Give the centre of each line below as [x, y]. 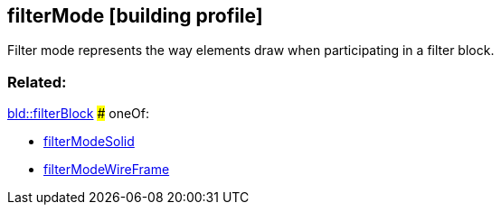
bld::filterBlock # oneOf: [78, 114]
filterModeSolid [89, 142]
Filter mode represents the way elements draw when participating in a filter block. [251, 51]
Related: [37, 82]
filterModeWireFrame [107, 170]
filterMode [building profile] [135, 16]
